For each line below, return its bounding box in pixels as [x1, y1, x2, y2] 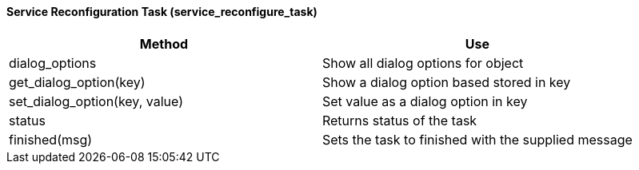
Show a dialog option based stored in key [321, 73, 571, 90]
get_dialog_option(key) [9, 73, 146, 90]
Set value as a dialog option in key [321, 93, 528, 109]
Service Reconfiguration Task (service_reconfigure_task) [6, 5, 318, 18]
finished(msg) [9, 131, 93, 148]
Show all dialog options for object [321, 54, 524, 71]
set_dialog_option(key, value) [9, 93, 183, 109]
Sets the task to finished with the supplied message [321, 131, 633, 148]
